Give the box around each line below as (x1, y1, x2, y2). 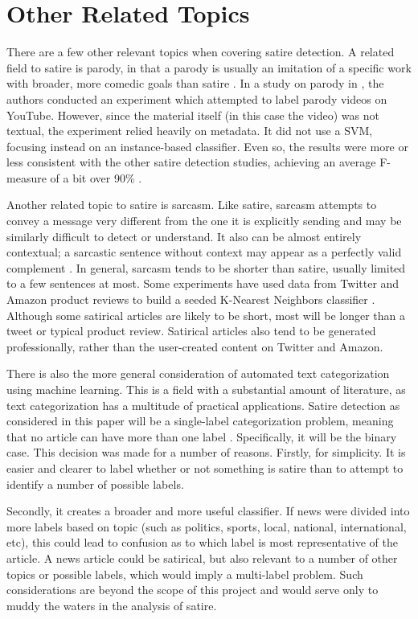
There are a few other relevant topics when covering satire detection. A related (6, 43, 395, 60)
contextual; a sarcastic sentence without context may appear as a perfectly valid (6, 244, 402, 260)
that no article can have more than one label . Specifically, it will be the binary (6, 428, 397, 445)
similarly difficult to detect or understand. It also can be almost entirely (6, 228, 362, 244)
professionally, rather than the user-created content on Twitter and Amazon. (6, 338, 383, 355)
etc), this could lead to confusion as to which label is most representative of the (6, 534, 399, 551)
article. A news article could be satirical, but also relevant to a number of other (6, 549, 398, 566)
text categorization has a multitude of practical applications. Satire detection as (6, 396, 400, 413)
